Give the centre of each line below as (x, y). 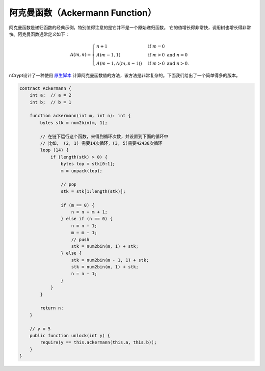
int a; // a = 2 (51, 95)
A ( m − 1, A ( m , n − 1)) (119, 64)
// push (80, 239)
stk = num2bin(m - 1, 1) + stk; (110, 260)
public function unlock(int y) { (70, 335)
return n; (52, 308)
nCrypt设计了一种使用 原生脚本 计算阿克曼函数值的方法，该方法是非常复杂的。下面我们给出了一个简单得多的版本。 (125, 75)
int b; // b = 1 (51, 102)
